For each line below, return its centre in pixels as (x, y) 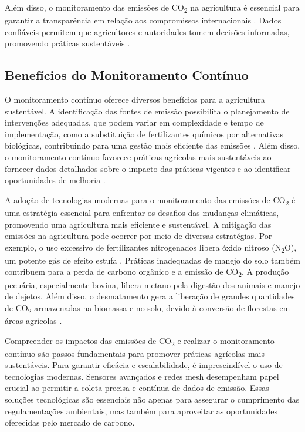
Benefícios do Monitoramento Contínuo (127, 75)
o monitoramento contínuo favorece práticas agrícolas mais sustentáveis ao (138, 157)
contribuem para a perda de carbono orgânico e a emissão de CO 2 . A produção (147, 272)
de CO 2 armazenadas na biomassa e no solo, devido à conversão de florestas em (148, 308)
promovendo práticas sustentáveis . (67, 43)
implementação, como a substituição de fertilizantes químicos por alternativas (144, 134)
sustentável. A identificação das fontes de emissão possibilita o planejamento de (147, 111)
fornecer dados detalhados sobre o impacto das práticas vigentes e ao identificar (148, 168)
